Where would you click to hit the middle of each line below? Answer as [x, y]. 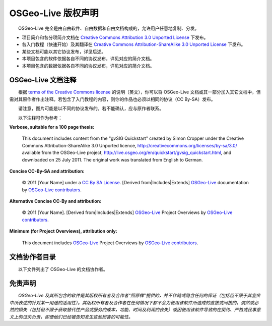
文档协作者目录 [32, 257]
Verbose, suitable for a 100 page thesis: [52, 127]
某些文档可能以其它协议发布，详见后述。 [64, 51]
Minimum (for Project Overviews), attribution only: [63, 231]
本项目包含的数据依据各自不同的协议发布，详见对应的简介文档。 [88, 66]
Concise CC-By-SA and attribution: [47, 171]
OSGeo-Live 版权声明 [54, 13]
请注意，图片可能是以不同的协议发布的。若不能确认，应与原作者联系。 [91, 108]
